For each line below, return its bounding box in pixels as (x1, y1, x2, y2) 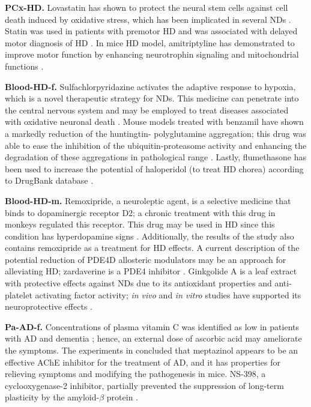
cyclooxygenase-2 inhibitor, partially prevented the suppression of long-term (5, 379, 284, 391)
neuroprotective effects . (5, 300, 92, 313)
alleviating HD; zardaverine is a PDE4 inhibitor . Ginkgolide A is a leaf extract (5, 265, 297, 277)
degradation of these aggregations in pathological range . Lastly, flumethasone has (5, 151, 307, 163)
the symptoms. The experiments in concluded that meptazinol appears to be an (5, 344, 298, 357)
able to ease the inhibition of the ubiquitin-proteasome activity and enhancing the (5, 139, 307, 151)
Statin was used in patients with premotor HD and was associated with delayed (5, 25, 298, 37)
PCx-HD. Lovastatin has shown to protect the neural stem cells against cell (5, 1, 288, 13)
